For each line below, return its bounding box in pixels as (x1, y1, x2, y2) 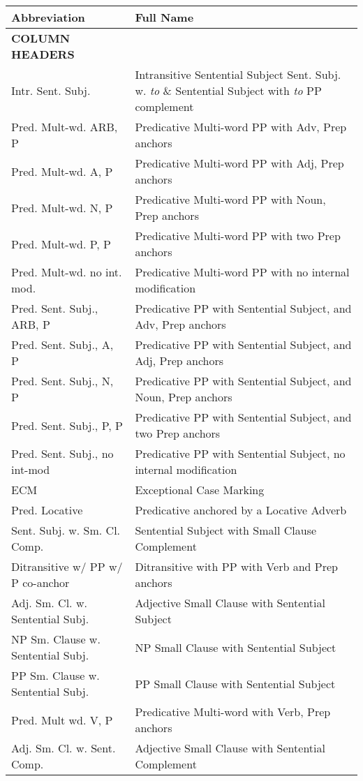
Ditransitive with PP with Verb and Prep (135, 558, 338, 574)
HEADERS (11, 46, 75, 62)
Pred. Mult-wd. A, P (11, 163, 113, 179)
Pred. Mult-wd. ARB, (11, 119, 118, 135)
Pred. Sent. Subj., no (11, 445, 114, 461)
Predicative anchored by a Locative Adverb (135, 502, 347, 518)
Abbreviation (11, 9, 85, 25)
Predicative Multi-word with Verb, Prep (135, 704, 331, 720)
